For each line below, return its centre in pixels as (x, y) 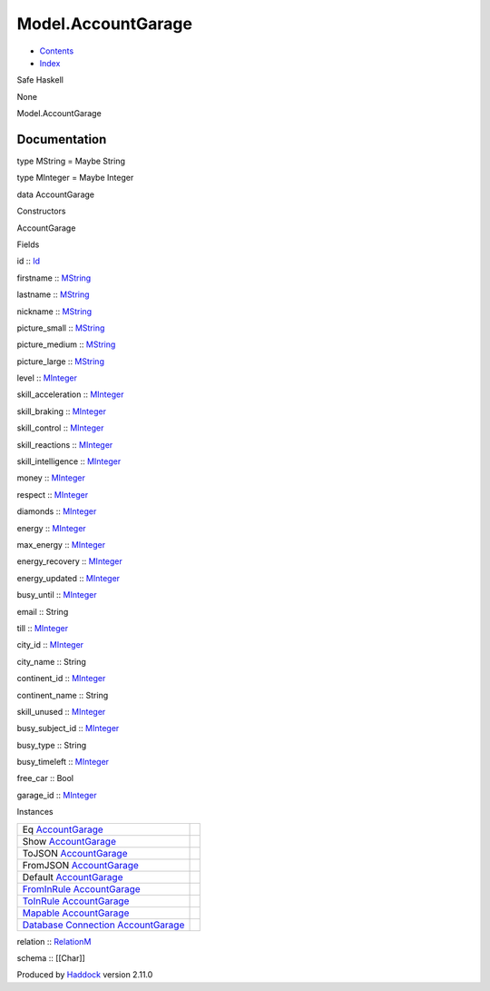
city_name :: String (51, 661)
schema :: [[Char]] (51, 958)
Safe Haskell (40, 80)
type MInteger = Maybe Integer (75, 178)
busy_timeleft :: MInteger (63, 762)
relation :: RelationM (54, 941)
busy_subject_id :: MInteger (68, 728)
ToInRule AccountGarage (76, 901)
